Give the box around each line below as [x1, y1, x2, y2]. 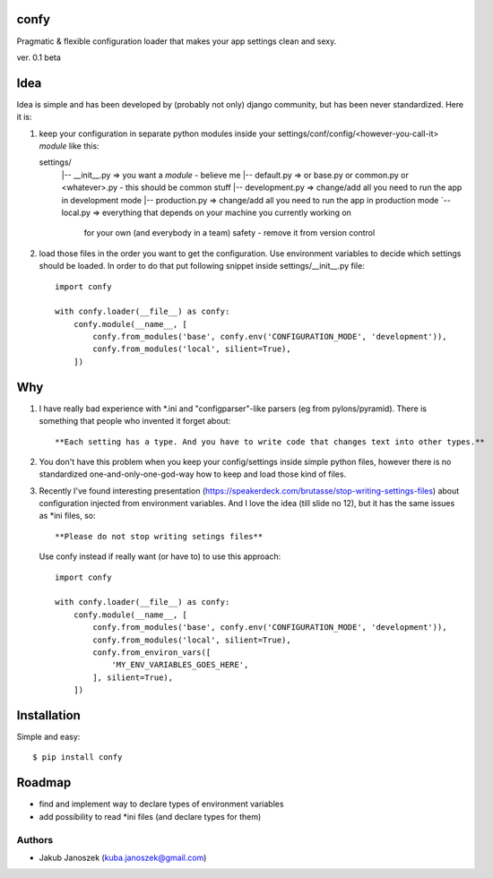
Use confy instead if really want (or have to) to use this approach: [39, 551, 281, 562]
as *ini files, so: [39, 511, 96, 521]
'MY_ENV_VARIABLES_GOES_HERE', [111, 659, 249, 670]
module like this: [39, 140, 99, 151]
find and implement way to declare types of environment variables [39, 798, 284, 810]
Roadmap [16, 775, 72, 790]
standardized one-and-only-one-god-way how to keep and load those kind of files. [39, 469, 347, 479]
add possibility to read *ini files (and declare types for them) [39, 811, 262, 822]
